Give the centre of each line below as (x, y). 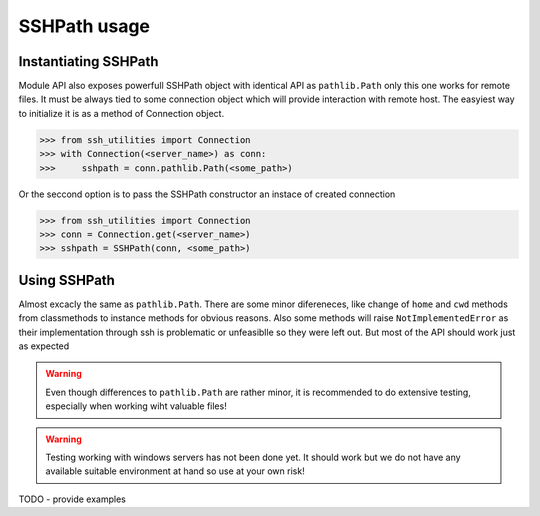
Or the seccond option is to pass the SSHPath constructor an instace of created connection (207, 194)
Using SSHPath (66, 280)
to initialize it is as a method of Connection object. (121, 113)
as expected (44, 346)
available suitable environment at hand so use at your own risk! (175, 471)
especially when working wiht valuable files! (136, 406)
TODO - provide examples (72, 499)
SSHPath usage (84, 26)
